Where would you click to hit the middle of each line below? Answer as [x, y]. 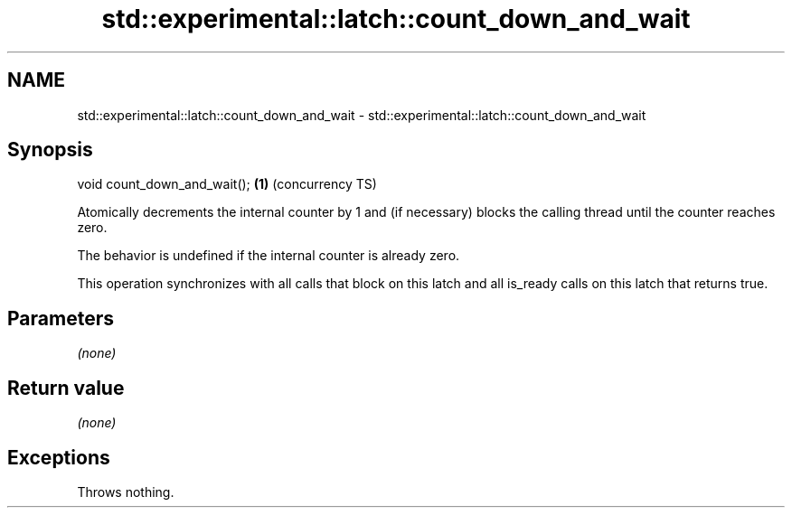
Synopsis [50, 150]
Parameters [61, 318]
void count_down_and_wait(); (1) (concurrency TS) [227, 184]
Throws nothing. [126, 492]
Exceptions [59, 457]
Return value [66, 388]
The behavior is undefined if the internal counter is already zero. [269, 256]
